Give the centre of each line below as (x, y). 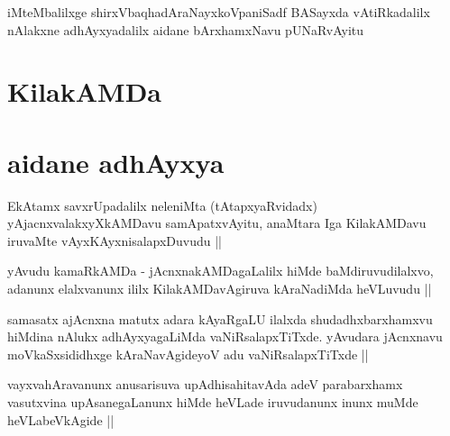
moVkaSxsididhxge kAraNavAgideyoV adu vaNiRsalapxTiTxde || (188, 354)
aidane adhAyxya (116, 162)
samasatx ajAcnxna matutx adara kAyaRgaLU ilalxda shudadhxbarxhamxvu (220, 318)
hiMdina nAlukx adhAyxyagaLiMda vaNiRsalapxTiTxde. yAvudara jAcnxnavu (225, 336)
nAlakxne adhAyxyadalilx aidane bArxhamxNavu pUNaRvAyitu (186, 29)
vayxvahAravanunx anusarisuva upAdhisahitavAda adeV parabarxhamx (205, 384)
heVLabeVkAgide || (61, 419)
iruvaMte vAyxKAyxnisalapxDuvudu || (115, 240)
